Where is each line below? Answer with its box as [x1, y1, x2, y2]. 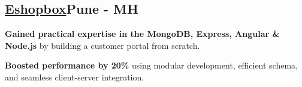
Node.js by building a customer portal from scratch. [5, 39, 200, 51]
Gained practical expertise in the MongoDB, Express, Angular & [5, 27, 280, 40]
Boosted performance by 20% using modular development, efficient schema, [5, 59, 298, 72]
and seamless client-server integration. [5, 70, 144, 83]
